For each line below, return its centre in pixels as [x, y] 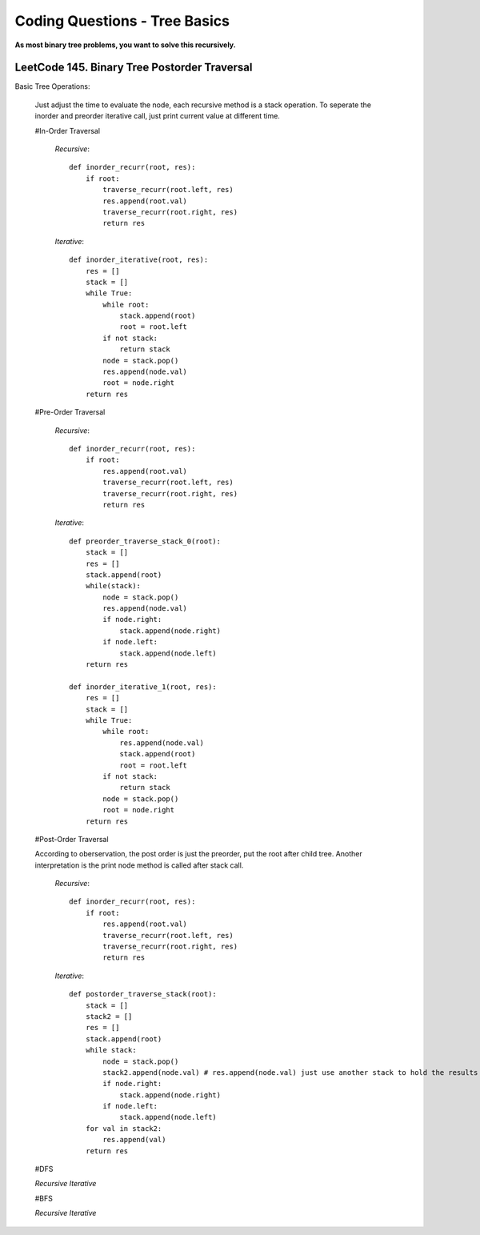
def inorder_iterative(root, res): [139, 260]
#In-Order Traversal [67, 130]
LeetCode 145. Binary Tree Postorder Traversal [134, 68]
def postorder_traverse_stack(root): [143, 994]
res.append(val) [134, 1140]
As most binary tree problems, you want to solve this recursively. [125, 45]
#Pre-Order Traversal [70, 412]
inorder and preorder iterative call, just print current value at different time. [157, 116]
